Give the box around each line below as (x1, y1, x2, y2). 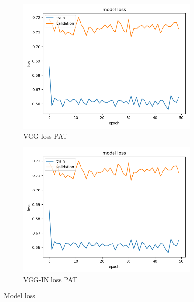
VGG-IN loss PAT (23, 274, 78, 284)
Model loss (4, 290, 35, 301)
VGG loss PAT (23, 130, 68, 141)
